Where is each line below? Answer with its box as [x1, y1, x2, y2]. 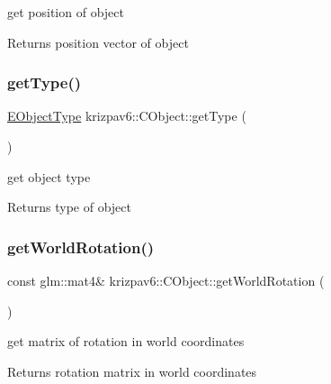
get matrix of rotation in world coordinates [7, 332, 245, 351]
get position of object [7, 3, 124, 21]
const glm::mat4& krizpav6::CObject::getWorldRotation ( [7, 271, 325, 289]
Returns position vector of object [7, 32, 189, 51]
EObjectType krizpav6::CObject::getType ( [7, 106, 246, 125]
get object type [7, 167, 91, 186]
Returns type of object [7, 197, 131, 216]
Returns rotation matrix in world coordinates [7, 361, 257, 380]
